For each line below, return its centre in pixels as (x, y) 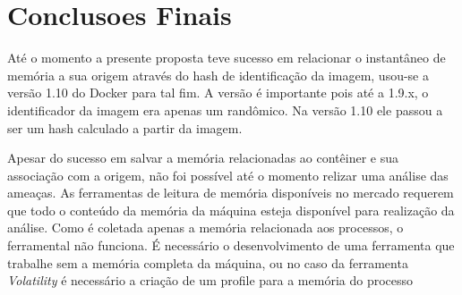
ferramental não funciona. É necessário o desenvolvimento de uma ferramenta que (231, 245)
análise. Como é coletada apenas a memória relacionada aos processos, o (205, 228)
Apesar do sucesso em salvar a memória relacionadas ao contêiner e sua (203, 158)
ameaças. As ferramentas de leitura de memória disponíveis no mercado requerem (231, 193)
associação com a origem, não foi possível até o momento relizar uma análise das (228, 175)
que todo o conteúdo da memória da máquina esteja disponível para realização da (231, 210)
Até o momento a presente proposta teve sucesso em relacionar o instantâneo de (227, 58)
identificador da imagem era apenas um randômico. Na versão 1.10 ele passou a (225, 110)
